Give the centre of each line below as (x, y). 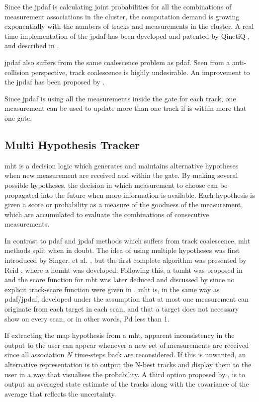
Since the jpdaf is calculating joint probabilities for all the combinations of (118, 6)
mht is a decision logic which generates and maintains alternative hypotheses (122, 165)
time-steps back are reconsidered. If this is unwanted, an (160, 355)
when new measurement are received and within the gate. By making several (121, 175)
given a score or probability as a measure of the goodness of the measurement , (124, 204)
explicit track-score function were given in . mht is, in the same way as (112, 289)
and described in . (32, 45)
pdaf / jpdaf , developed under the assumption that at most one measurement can (127, 299)
